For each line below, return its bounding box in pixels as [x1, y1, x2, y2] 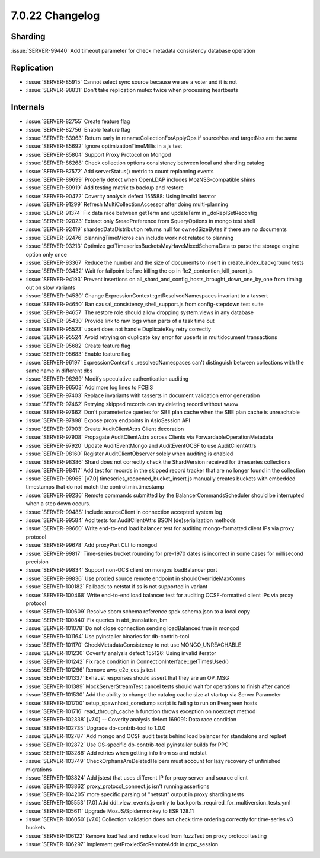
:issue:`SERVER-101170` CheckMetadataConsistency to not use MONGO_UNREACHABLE [25, 641, 242, 648]
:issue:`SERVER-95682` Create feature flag [25, 342, 131, 349]
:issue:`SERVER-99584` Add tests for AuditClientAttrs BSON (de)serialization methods [25, 517, 236, 524]
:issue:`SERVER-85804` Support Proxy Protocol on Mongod [25, 151, 171, 158]
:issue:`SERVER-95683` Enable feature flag [25, 350, 131, 357]
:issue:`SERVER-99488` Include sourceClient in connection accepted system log [25, 508, 222, 515]
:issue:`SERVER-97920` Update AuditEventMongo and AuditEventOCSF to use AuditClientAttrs [25, 442, 257, 449]
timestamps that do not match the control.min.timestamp [25, 483, 164, 490]
